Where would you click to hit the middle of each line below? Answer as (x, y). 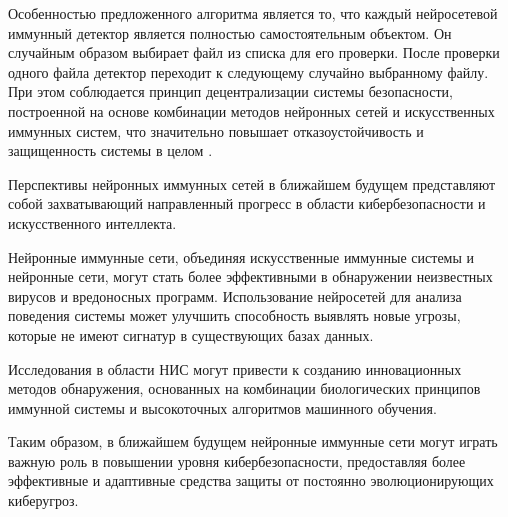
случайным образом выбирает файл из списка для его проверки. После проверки (254, 52)
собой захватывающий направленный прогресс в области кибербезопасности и (247, 203)
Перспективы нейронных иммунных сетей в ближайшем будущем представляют (252, 183)
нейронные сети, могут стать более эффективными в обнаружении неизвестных (250, 276)
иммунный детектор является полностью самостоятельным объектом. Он (230, 32)
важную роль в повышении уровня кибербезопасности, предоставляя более (237, 460)
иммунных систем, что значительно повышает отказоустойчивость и (216, 130)
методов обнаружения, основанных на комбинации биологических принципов (244, 388)
